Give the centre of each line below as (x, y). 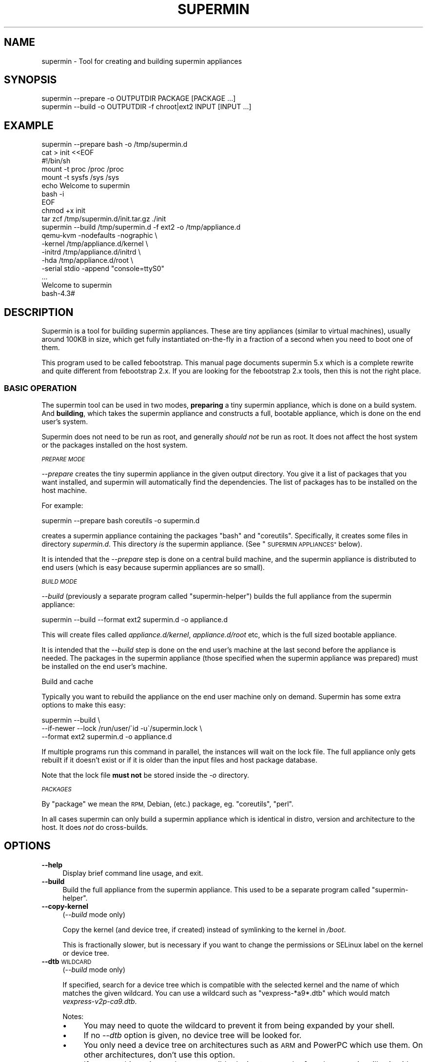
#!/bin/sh (56, 161)
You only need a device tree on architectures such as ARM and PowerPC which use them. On (253, 1045)
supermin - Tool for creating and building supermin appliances (142, 61)
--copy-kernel (65, 906)
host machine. (64, 490)
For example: (62, 505)
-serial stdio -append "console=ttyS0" (103, 269)
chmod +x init (63, 211)
